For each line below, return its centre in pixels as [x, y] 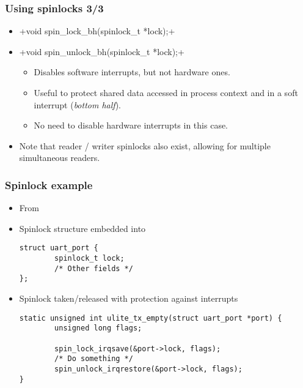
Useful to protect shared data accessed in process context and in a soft [166, 92]
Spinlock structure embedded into [82, 228]
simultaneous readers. [60, 158]
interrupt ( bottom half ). [77, 104]
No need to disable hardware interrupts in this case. [131, 125]
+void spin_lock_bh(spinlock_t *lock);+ [97, 31]
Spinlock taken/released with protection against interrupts [129, 298]
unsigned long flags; [98, 328]
